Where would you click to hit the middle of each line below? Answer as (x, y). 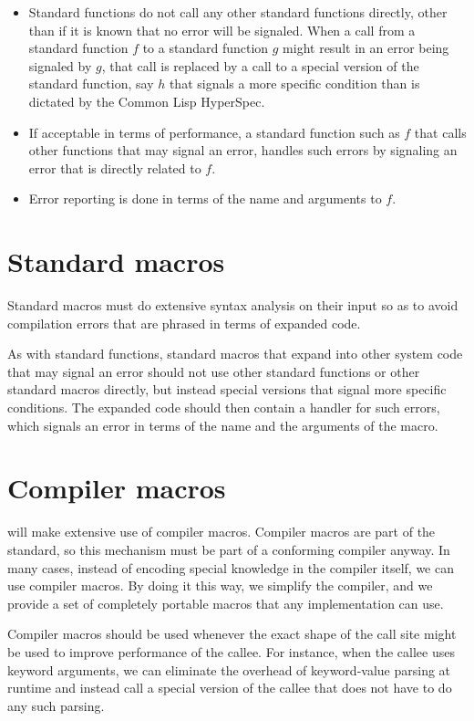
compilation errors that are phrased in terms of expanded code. (184, 323)
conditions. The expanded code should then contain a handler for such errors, (224, 408)
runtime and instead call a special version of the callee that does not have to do (230, 688)
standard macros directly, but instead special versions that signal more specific (227, 389)
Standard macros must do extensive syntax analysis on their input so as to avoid (233, 305)
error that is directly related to (115, 167)
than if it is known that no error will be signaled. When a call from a (222, 30)
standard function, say (91, 84)
